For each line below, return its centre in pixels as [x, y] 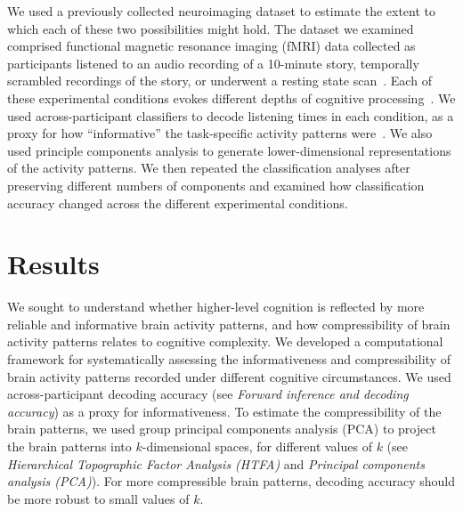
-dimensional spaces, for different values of [257, 446]
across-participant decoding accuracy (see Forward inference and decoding [208, 394]
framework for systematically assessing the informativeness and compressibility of [229, 359]
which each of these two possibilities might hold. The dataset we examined [211, 28]
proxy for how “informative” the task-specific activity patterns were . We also [220, 133]
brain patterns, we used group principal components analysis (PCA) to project [222, 429]
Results [53, 264]
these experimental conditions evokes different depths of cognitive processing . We [231, 97]
